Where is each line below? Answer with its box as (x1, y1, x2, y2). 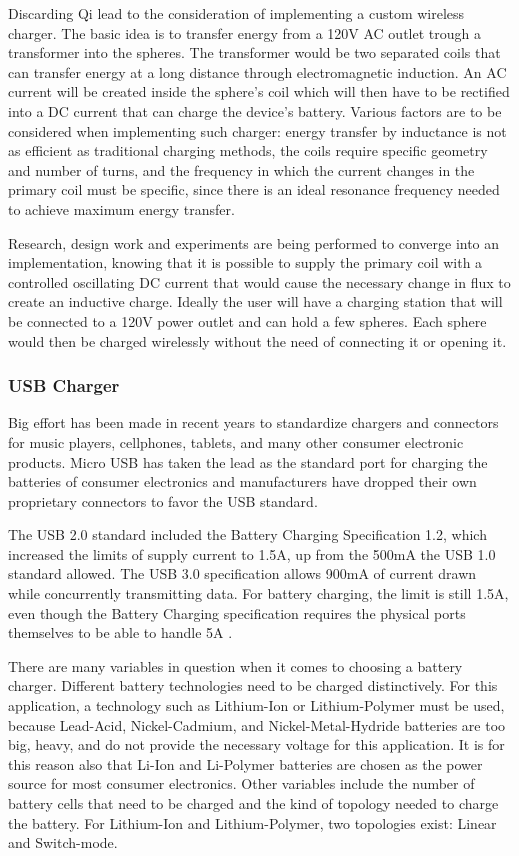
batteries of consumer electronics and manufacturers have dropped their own (8, 471, 477, 492)
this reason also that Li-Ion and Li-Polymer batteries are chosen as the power (8, 753, 483, 774)
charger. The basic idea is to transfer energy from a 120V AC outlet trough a (8, 22, 481, 43)
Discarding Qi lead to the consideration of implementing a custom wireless (8, 3, 465, 23)
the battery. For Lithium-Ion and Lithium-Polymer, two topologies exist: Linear (8, 812, 497, 833)
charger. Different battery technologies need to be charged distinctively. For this (8, 675, 498, 696)
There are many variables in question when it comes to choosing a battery (8, 655, 463, 676)
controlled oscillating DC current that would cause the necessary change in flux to (8, 271, 511, 292)
